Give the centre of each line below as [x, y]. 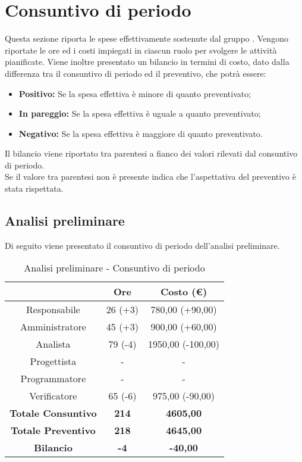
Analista [53, 344]
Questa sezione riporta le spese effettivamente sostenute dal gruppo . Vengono [147, 38]
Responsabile [53, 310]
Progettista [53, 361]
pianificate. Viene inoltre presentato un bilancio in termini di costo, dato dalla [147, 62]
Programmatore [53, 379]
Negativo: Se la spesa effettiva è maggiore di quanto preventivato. [141, 133]
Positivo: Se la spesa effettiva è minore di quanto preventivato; [135, 93]
